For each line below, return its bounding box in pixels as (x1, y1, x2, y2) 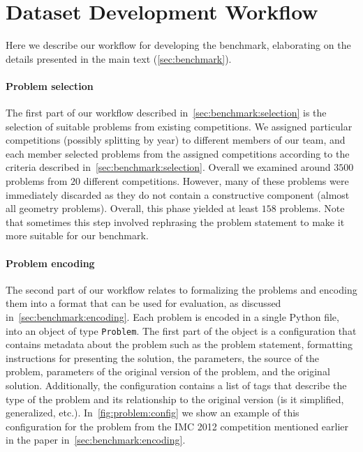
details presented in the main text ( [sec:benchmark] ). (6, 51, 232, 66)
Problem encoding (6, 255, 95, 270)
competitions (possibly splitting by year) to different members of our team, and (6, 133, 346, 147)
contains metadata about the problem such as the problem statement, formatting (6, 337, 353, 352)
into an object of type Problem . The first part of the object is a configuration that (6, 323, 357, 338)
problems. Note (279, 201, 345, 216)
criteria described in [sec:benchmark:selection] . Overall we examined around (6, 160, 331, 174)
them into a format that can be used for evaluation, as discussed (6, 296, 281, 310)
